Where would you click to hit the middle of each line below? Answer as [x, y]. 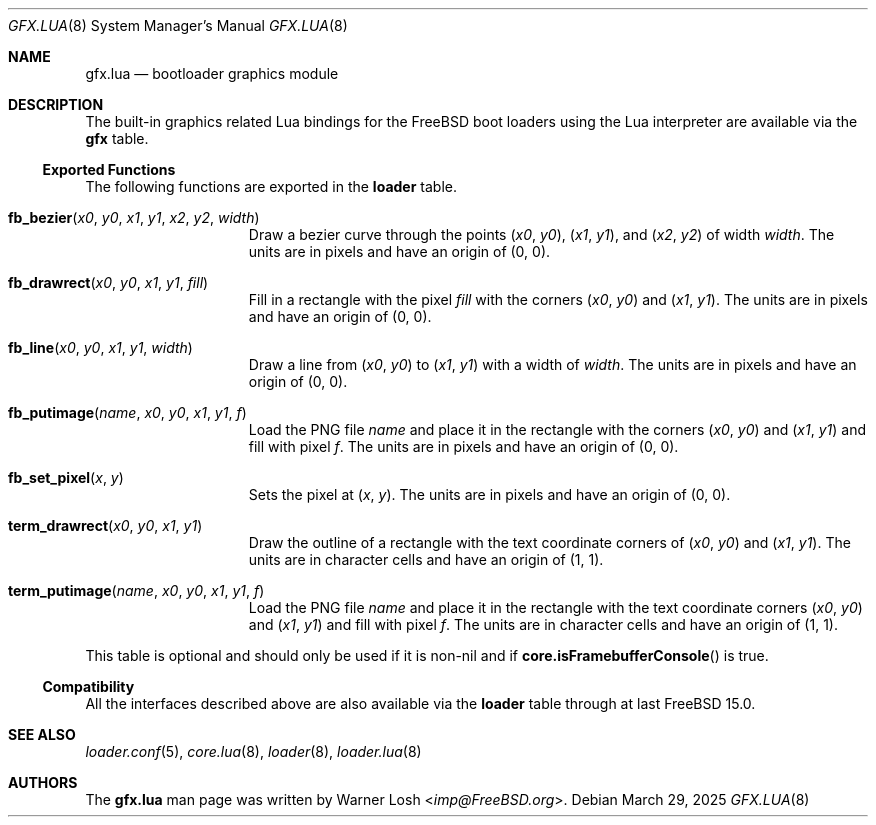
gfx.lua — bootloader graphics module [212, 73]
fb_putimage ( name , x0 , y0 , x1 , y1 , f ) [127, 412]
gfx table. [117, 138]
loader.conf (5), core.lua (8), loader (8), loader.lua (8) [253, 751]
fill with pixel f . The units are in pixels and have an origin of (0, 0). [463, 446]
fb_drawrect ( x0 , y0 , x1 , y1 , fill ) [108, 282]
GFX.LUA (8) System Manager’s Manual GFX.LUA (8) [178, 25]
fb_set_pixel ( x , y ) [66, 477]
